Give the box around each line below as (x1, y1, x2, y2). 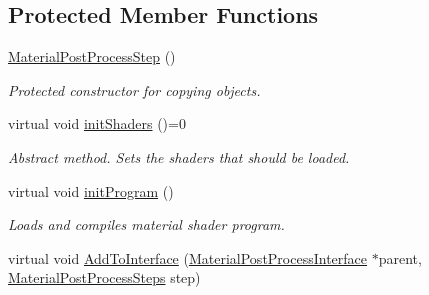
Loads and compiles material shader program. (8, 214, 285, 235)
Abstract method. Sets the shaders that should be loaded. (8, 146, 350, 167)
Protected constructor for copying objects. (8, 79, 261, 100)
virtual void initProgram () (8, 180, 174, 201)
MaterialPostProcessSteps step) (8, 267, 201, 288)
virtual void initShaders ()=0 (8, 113, 186, 134)
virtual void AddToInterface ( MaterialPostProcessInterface (8, 247, 368, 268)
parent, (378, 247, 422, 268)
